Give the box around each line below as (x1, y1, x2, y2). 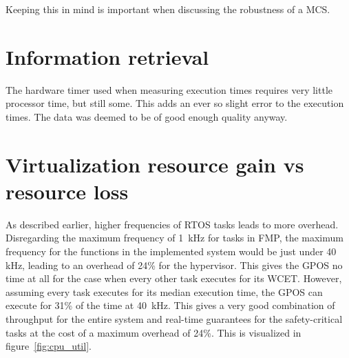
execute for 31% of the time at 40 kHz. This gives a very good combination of (6, 298, 335, 312)
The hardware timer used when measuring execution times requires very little (6, 82, 332, 97)
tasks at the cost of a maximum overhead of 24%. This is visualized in (6, 325, 302, 339)
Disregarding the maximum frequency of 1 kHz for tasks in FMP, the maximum (6, 230, 343, 245)
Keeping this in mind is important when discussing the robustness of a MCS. (6, 2, 330, 16)
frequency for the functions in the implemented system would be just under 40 (6, 244, 337, 258)
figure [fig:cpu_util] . (6, 339, 92, 353)
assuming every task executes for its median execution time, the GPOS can (6, 284, 323, 299)
